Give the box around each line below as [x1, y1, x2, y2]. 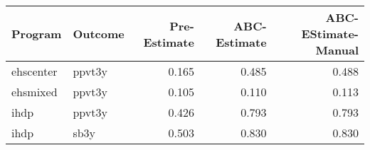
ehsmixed [11, 83, 58, 100]
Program [11, 25, 62, 42]
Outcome [73, 25, 125, 42]
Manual [315, 42, 359, 58]
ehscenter [11, 63, 58, 79]
